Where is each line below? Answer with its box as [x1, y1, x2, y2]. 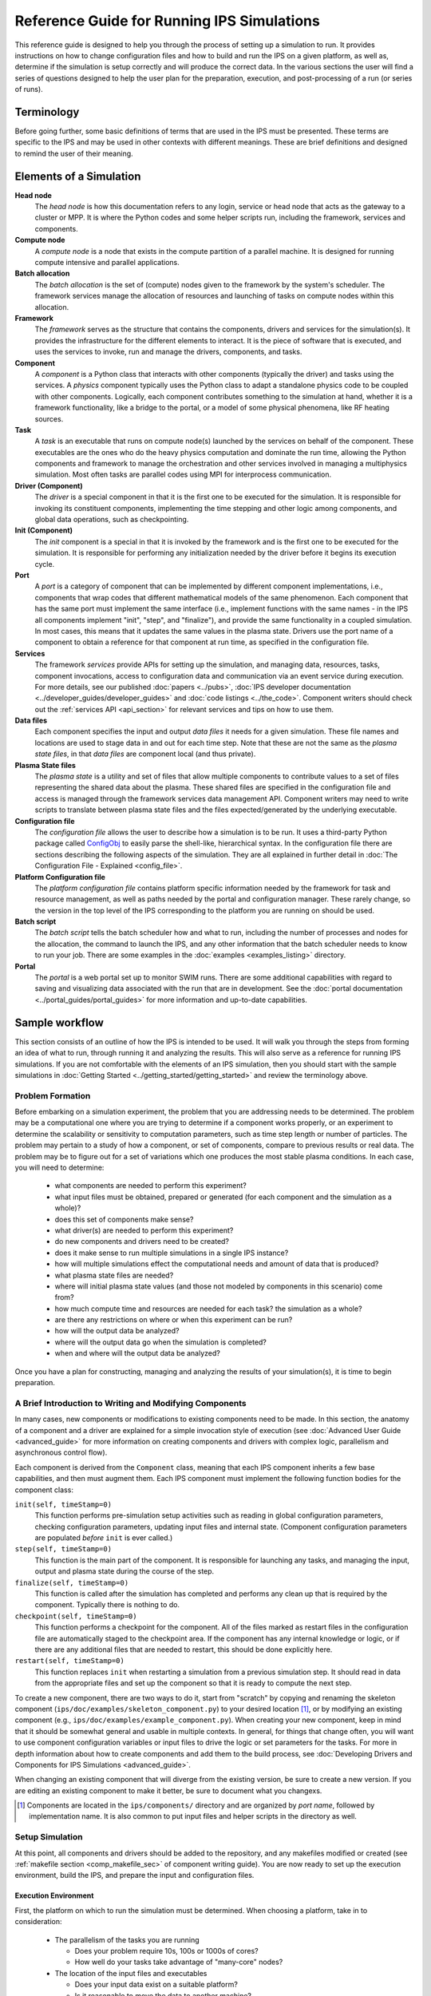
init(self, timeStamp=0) [14, 1499, 112, 1509]
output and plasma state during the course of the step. [34, 1566, 215, 1576]
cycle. [34, 559, 55, 568]
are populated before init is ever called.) [34, 1533, 173, 1543]
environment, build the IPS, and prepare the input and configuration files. [14, 1871, 255, 1880]
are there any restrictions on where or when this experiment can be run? [54, 1315, 293, 1325]
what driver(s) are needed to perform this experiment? [54, 1226, 234, 1235]
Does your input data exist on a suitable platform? [74, 1980, 239, 1990]
